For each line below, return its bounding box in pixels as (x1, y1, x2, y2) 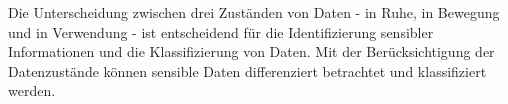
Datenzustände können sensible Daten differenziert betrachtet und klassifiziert (8, 60, 487, 81)
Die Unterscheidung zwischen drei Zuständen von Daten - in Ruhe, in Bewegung (8, 2, 500, 22)
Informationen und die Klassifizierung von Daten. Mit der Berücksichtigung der (8, 41, 495, 62)
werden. (8, 80, 56, 101)
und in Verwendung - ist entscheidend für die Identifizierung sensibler (8, 21, 434, 42)
